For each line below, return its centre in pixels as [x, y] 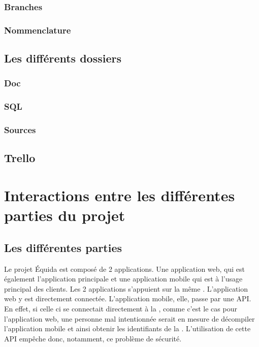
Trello [20, 158]
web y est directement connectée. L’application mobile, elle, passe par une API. [128, 298]
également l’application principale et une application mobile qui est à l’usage [123, 279]
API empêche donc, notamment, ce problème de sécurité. [93, 338]
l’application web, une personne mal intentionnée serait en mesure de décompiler [129, 318]
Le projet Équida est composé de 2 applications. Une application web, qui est [125, 269]
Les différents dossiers [63, 58]
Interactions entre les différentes [120, 195]
